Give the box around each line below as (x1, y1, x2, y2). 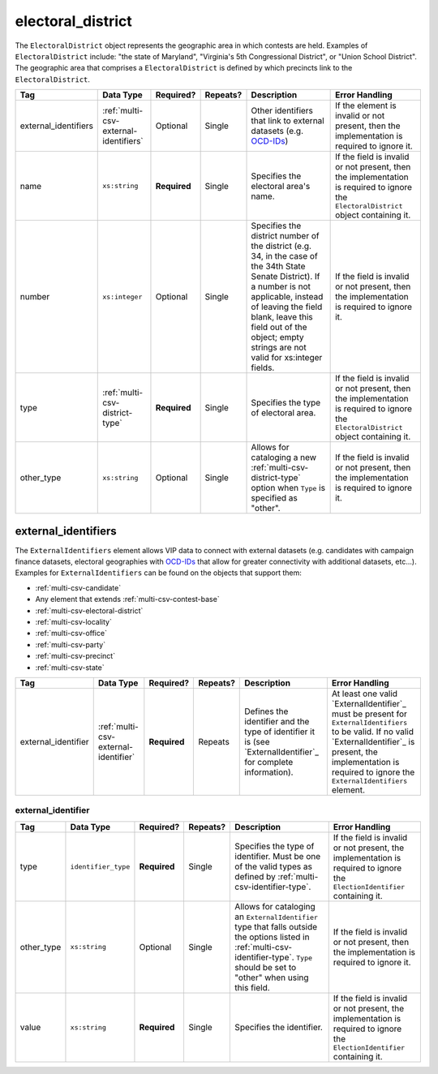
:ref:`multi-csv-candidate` (35, 582, 122, 592)
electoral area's (251, 180, 311, 191)
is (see (244, 736, 270, 747)
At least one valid (331, 688, 397, 699)
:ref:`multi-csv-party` (35, 639, 105, 649)
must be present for (331, 708, 407, 720)
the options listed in (234, 931, 310, 943)
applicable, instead (251, 291, 324, 303)
